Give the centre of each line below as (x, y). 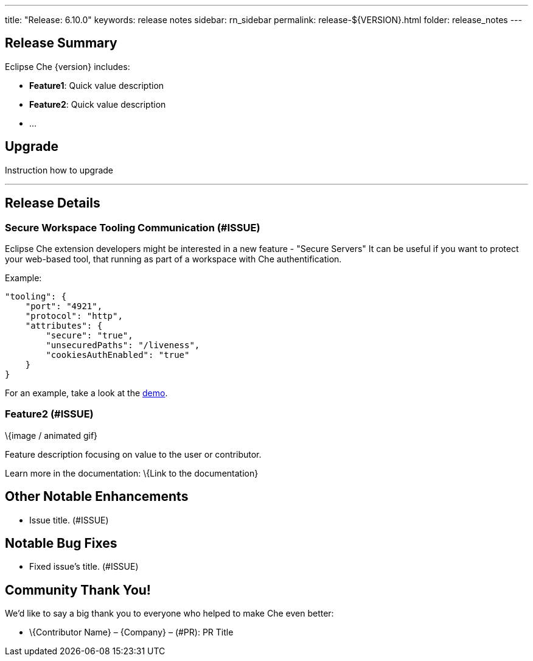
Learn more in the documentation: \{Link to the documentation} (132, 473)
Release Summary (61, 43)
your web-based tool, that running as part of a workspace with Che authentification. (173, 259)
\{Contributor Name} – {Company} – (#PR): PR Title (131, 632)
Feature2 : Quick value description (98, 104)
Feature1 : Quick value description (97, 85)
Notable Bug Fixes (61, 543)
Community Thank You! (78, 590)
